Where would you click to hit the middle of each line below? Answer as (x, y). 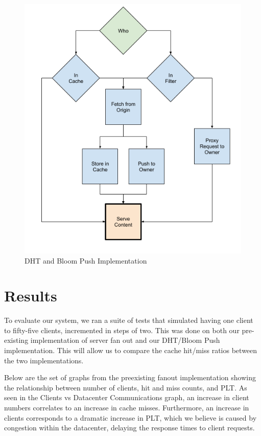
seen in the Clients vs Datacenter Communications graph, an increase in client (127, 397)
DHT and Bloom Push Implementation (86, 260)
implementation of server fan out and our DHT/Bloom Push (125, 340)
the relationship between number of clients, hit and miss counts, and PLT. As (126, 387)
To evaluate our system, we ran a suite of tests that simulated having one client (129, 320)
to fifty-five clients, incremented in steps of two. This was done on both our (122, 330)
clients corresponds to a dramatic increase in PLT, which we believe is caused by (130, 417)
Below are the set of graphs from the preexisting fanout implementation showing (130, 377)
